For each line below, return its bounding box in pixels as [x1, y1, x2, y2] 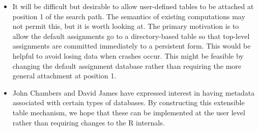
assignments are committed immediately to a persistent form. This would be [12, 40, 251, 51]
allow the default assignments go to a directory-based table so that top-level [12, 30, 250, 41]
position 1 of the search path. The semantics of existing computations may [12, 11, 245, 21]
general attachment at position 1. [12, 70, 117, 81]
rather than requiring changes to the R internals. [12, 117, 165, 127]
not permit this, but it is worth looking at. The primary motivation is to [12, 21, 239, 31]
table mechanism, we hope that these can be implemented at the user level [12, 107, 245, 117]
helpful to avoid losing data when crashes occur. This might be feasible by [12, 50, 244, 61]
